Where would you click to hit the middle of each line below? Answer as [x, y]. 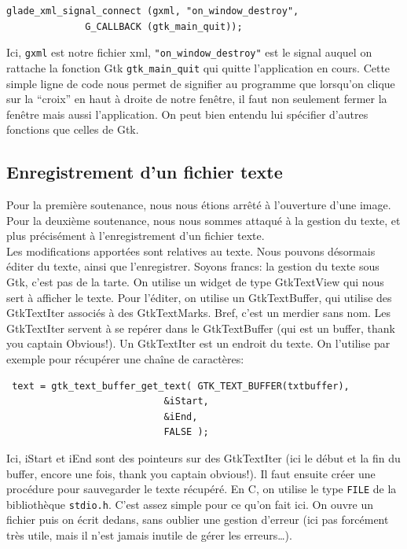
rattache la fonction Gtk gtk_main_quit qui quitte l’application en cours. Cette [198, 67]
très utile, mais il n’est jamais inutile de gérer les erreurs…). [149, 535]
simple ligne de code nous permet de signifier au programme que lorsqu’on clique [201, 83]
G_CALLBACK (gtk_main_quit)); [164, 26]
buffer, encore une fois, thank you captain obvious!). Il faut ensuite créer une [191, 473]
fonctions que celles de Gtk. [73, 129]
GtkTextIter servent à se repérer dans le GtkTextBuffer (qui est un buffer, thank [201, 328]
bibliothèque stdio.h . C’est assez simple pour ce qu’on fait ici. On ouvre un [190, 504]
